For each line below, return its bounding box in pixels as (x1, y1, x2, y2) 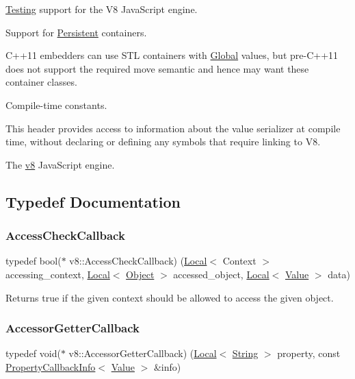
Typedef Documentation (5, 191, 181, 212)
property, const (277, 346, 341, 360)
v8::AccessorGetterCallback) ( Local (68, 346, 217, 360)
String (232, 346, 259, 360)
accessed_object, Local (173, 267, 269, 281)
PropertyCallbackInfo (5, 359, 96, 374)
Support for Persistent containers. (5, 25, 147, 39)
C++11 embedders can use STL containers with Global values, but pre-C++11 (5, 48, 339, 62)
